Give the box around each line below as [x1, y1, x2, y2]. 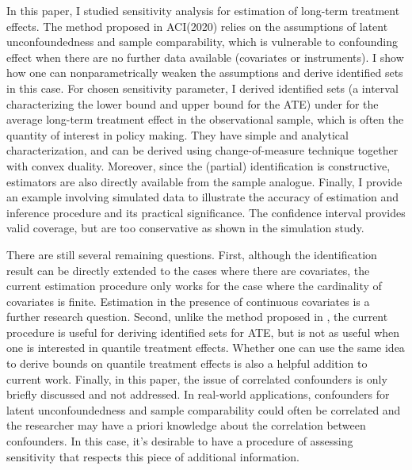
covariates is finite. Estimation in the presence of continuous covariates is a [6, 292, 370, 309]
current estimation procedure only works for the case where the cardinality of [6, 277, 382, 294]
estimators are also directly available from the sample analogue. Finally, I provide [6, 173, 402, 189]
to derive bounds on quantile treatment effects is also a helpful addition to [6, 355, 368, 372]
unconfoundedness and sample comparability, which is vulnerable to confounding [6, 33, 398, 50]
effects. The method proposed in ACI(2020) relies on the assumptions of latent [6, 17, 388, 34]
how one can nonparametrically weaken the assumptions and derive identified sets [6, 64, 403, 81]
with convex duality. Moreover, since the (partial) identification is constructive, [6, 157, 391, 174]
